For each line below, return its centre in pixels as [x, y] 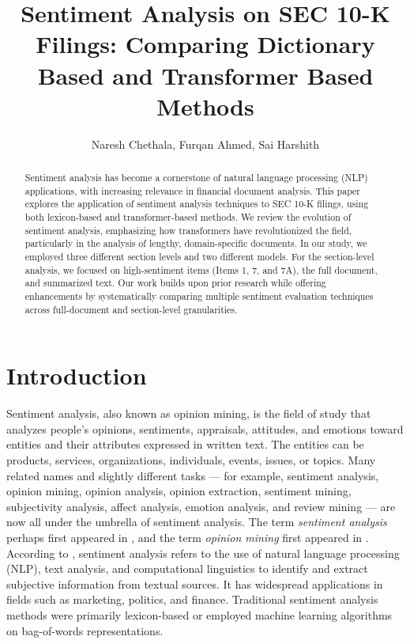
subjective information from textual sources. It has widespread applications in [195, 583]
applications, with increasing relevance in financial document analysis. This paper [193, 190]
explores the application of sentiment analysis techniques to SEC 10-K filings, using [197, 204]
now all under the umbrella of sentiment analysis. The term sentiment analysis [197, 522]
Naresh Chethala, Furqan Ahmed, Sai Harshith [205, 144]
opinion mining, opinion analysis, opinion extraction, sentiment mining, [179, 491]
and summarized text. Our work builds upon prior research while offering [175, 283]
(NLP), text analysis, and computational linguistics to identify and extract [187, 568]
